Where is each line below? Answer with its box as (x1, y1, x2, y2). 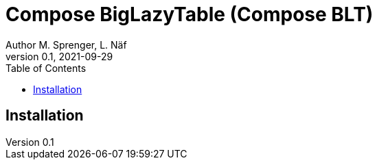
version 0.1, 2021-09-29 (5, 50, 113, 62)
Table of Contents (5, 62, 87, 74)
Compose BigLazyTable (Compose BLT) (5, 3, 374, 26)
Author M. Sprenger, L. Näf (5, 38, 127, 51)
